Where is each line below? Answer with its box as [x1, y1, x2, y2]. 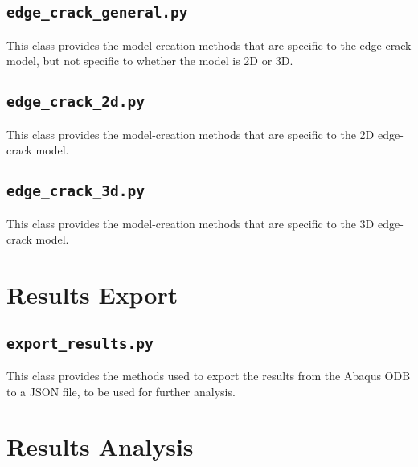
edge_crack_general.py [6, 4, 188, 22]
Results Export [6, 278, 178, 311]
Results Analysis [6, 430, 194, 463]
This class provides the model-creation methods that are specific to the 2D [6, 125, 375, 142]
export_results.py [6, 334, 154, 352]
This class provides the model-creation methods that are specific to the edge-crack [6, 36, 412, 53]
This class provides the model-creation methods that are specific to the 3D [6, 215, 375, 231]
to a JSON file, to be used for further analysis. [6, 383, 236, 399]
